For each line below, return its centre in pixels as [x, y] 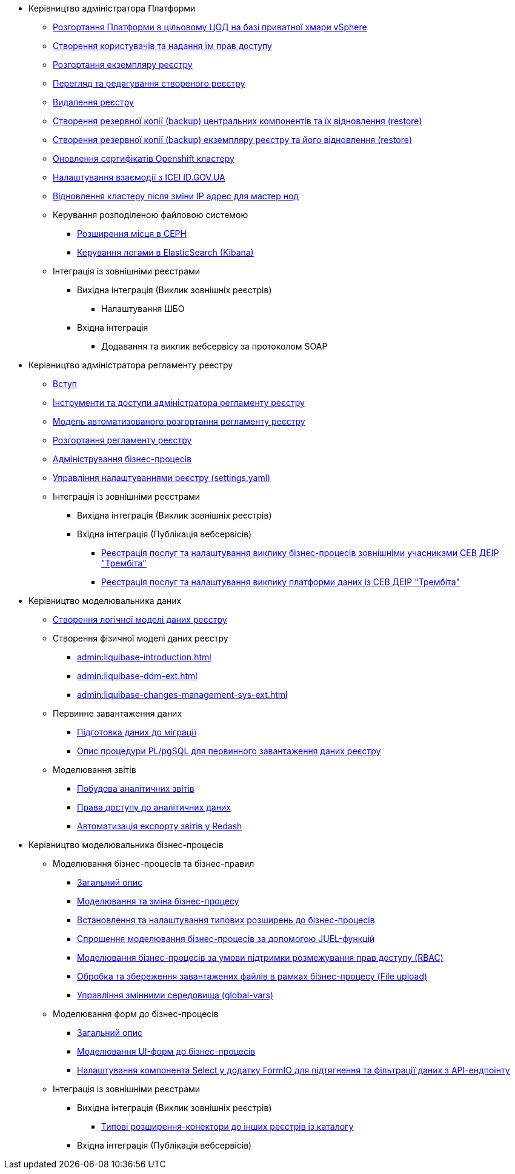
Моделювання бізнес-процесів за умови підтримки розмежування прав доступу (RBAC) [260, 957]
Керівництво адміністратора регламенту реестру [131, 365]
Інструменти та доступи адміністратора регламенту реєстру [179, 403]
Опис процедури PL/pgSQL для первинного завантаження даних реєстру [229, 751]
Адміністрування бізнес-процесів [122, 459]
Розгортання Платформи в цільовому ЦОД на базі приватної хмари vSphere [210, 27]
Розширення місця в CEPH [132, 234]
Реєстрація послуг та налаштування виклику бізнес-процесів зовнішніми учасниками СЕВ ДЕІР [300, 553]
